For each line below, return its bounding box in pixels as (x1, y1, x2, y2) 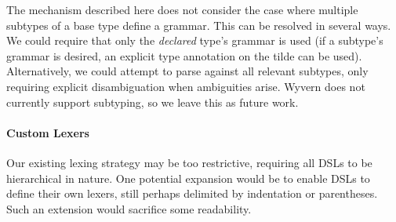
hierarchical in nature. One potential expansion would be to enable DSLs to (6, 169, 370, 186)
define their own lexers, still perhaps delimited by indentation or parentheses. (6, 185, 378, 202)
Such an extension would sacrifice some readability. (6, 200, 252, 217)
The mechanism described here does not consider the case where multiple (6, 2, 358, 17)
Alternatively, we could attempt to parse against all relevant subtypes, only (6, 63, 369, 79)
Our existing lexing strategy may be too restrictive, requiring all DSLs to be (6, 154, 372, 170)
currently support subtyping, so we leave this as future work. (6, 93, 299, 110)
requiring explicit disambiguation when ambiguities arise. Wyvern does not (6, 78, 365, 94)
